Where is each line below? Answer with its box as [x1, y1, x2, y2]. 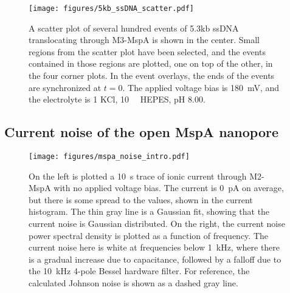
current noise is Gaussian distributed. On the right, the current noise [29, 217, 285, 230]
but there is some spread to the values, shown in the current [29, 193, 253, 206]
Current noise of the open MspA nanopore [4, 123, 278, 141]
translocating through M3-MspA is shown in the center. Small [29, 33, 260, 46]
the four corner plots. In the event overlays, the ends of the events [29, 69, 275, 82]
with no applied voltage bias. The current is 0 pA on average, [54, 181, 284, 194]
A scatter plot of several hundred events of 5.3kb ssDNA [29, 21, 239, 34]
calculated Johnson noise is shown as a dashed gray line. [29, 277, 238, 289]
